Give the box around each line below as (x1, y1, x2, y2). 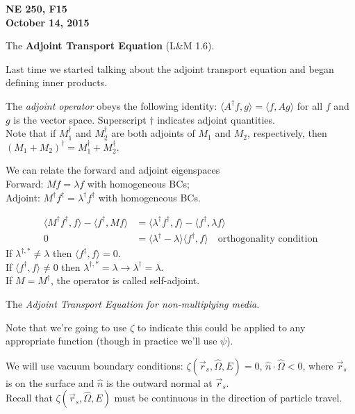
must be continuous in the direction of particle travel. (114, 390, 342, 405)
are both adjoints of (111, 126, 195, 140)
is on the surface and (6, 375, 94, 390)
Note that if (6, 126, 56, 140)
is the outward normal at (106, 375, 213, 390)
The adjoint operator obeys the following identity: (6, 98, 217, 113)
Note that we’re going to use (6, 320, 127, 334)
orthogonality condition (217, 234, 318, 245)
